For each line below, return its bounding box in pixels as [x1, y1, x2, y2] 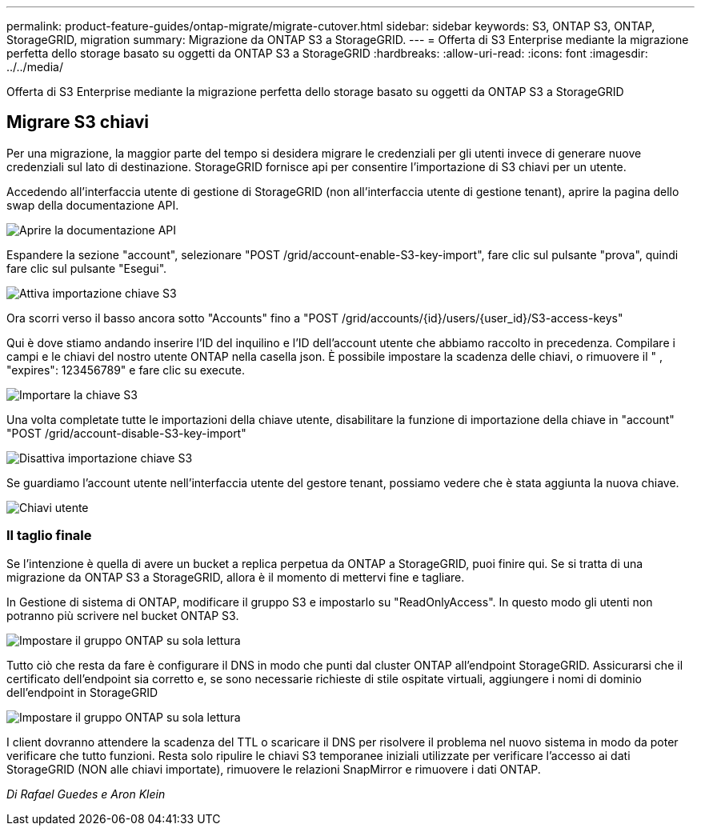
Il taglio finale [6, 527, 92, 544]
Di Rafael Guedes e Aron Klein [6, 786, 166, 801]
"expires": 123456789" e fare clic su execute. [6, 362, 245, 377]
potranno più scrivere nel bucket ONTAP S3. [6, 608, 239, 622]
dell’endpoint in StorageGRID [6, 685, 158, 699]
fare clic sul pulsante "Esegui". [6, 261, 167, 275]
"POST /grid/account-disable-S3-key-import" [6, 426, 246, 440]
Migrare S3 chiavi [6, 112, 150, 133]
